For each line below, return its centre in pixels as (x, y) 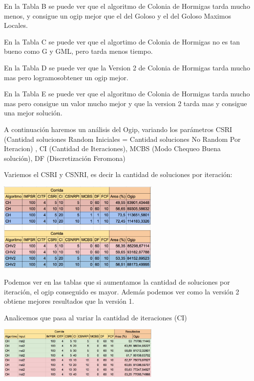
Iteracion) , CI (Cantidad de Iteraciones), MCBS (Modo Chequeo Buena (112, 148)
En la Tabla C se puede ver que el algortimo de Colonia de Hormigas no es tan (122, 41)
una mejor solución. (33, 113)
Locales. (16, 25)
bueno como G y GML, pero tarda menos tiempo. (78, 51)
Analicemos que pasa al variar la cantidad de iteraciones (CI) (95, 317)
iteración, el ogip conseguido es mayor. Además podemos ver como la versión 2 (122, 291)
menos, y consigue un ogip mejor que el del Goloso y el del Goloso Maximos (117, 15)
